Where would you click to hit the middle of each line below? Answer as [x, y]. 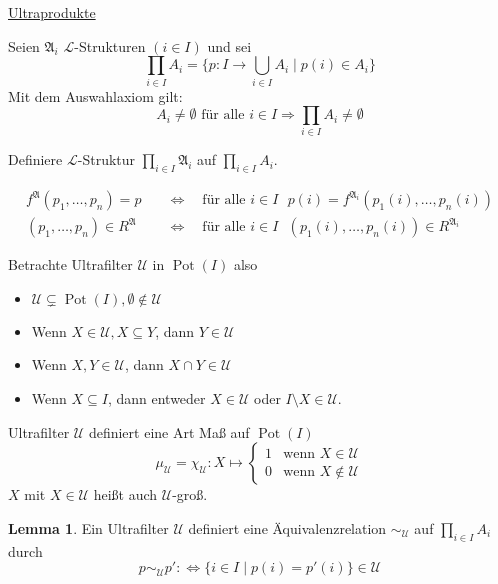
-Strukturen [110, 45]
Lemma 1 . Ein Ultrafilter [88, 527]
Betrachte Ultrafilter [70, 264]
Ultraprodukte [52, 12]
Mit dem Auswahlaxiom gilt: [95, 95]
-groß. [190, 494]
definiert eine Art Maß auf [169, 431]
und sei [229, 45]
